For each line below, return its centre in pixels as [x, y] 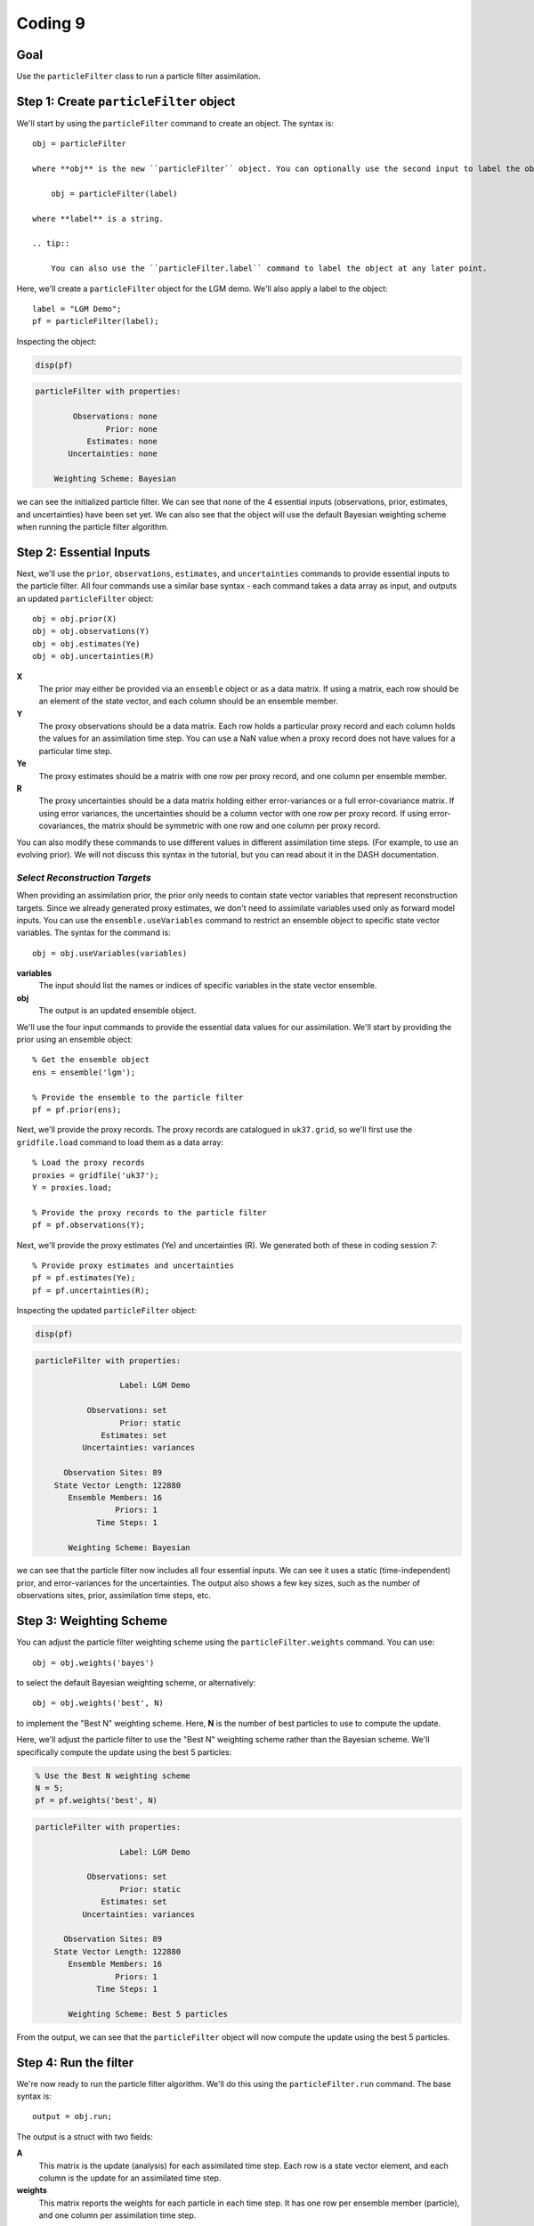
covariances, [62, 826]
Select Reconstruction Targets [84, 877]
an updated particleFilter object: [85, 598]
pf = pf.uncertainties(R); [91, 1290]
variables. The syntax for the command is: [93, 933]
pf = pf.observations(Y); [89, 1225]
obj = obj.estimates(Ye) [86, 644]
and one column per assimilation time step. [117, 2215]
